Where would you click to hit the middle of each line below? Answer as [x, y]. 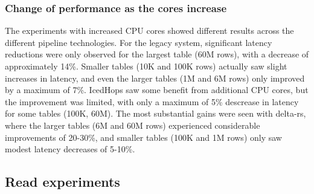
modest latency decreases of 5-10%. [70, 149]
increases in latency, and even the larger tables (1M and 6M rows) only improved [155, 78]
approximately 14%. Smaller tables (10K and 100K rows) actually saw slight [146, 66]
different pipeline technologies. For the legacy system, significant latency [139, 42]
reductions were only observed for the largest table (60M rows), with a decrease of [157, 54]
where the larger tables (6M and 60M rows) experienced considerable [133, 125]
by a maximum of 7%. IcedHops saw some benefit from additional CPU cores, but [157, 90]
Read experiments [62, 182]
